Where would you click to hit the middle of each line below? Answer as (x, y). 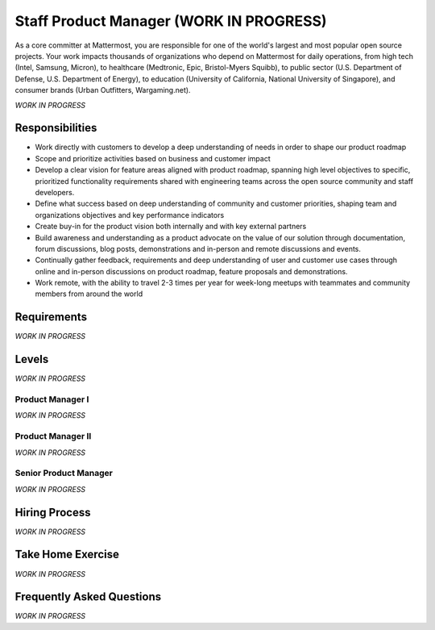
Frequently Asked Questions (88, 597)
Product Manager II (53, 436)
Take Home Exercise (67, 555)
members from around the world (89, 294)
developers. (55, 192)
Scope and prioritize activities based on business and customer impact (153, 158)
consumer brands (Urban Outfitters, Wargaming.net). (103, 90)
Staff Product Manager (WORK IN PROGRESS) (171, 21)
